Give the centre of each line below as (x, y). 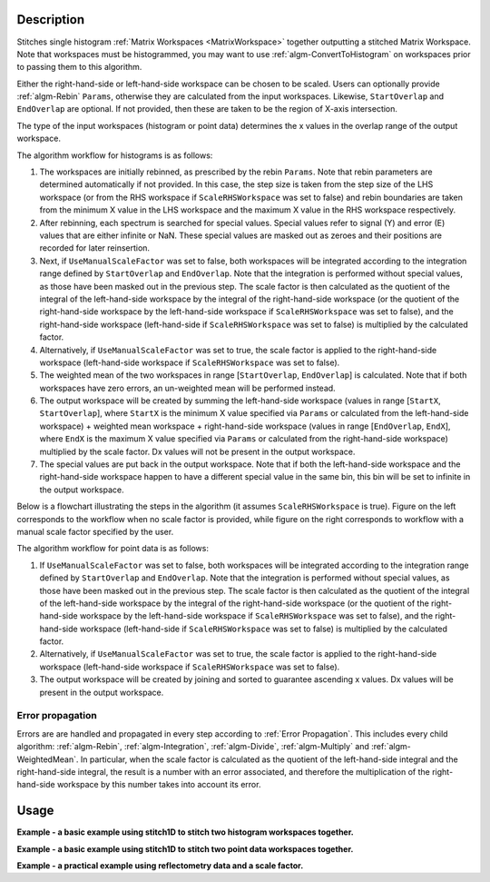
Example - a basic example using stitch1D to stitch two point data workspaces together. (185, 848)
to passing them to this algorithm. (79, 67)
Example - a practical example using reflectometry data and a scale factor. (160, 866)
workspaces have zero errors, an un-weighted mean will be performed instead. (187, 388)
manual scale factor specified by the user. (95, 531)
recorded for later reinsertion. (94, 248)
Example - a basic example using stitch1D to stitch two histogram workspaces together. (185, 832)
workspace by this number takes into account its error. (159, 785)
